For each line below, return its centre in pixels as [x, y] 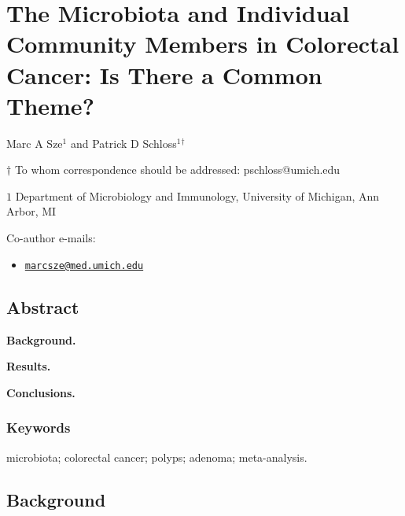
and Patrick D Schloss [123, 143]
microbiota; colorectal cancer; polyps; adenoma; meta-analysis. [157, 457]
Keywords [39, 428]
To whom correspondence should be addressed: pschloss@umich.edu [177, 170]
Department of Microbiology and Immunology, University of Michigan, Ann [197, 195]
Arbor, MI [31, 211]
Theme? [50, 105]
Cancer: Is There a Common [164, 74]
